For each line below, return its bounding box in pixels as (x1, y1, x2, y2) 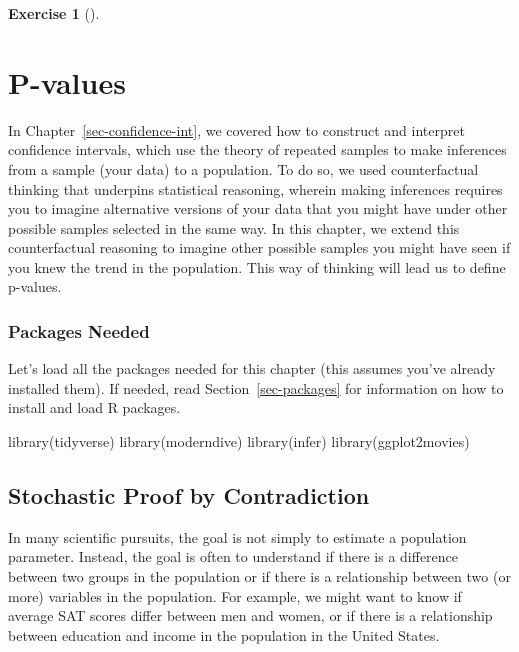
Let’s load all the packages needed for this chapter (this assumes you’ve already (8, 358, 496, 379)
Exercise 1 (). (8, 3, 100, 23)
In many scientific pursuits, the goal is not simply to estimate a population (8, 526, 467, 547)
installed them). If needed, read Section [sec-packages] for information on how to (8, 377, 504, 398)
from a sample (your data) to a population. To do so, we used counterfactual (8, 158, 479, 179)
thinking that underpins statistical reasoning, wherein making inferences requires (8, 178, 503, 199)
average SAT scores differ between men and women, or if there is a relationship (8, 605, 493, 626)
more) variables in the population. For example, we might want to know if (8, 585, 462, 606)
